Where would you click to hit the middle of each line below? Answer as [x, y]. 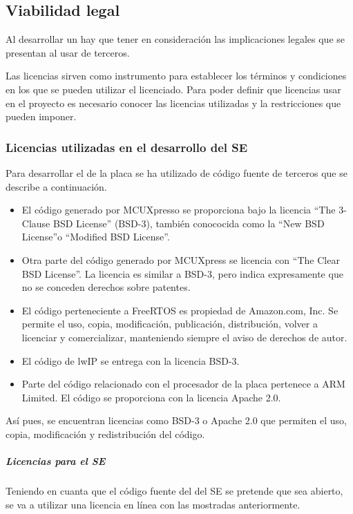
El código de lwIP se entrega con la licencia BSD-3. [131, 360]
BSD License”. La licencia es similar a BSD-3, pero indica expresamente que [182, 273]
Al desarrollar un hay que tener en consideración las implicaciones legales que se [175, 39]
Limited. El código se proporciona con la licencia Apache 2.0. [151, 397]
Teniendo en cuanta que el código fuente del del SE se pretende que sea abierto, [174, 491]
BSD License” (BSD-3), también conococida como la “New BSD [189, 223]
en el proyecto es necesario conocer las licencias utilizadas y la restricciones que [173, 103]
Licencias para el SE [56, 461]
